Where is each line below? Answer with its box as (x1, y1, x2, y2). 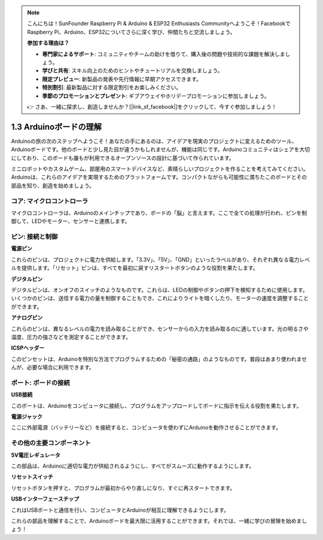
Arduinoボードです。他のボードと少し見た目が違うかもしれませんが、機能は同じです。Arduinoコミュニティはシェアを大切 (11, 146, 310, 153)
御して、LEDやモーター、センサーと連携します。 (11, 218, 130, 225)
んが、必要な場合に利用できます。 (11, 364, 95, 371)
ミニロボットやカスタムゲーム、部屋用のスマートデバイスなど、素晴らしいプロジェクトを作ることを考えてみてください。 (11, 165, 309, 172)
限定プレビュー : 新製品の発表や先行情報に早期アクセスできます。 (42, 75, 202, 83)
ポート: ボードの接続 (11, 379, 70, 387)
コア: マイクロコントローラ (11, 197, 89, 205)
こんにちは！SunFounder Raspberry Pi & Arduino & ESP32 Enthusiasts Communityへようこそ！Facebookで (27, 20, 291, 27)
